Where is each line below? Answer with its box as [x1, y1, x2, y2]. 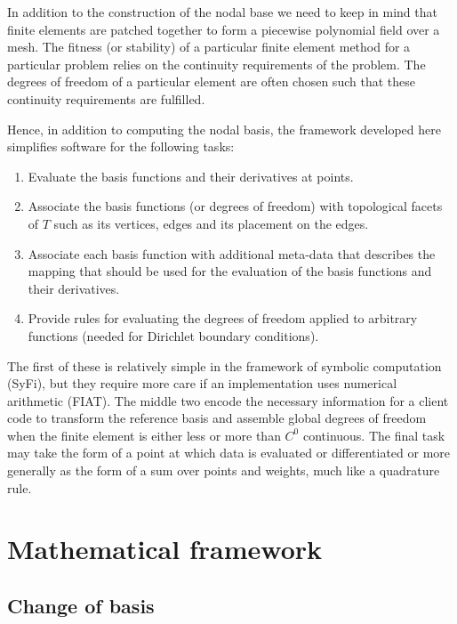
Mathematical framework [7, 531, 323, 567]
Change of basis [7, 592, 155, 620]
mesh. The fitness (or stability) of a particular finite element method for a [7, 37, 411, 56]
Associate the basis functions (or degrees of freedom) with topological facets [28, 197, 443, 215]
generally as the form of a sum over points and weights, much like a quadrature [7, 461, 440, 480]
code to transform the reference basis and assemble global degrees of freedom [7, 409, 427, 427]
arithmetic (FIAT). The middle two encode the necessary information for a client [7, 391, 449, 409]
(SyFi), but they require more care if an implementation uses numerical [7, 374, 397, 393]
